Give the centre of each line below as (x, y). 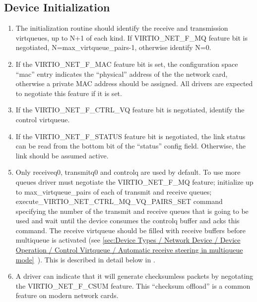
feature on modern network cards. (67, 295)
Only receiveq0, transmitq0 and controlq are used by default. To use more (128, 172)
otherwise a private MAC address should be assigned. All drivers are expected (134, 83)
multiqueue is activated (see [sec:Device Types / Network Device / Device (128, 240)
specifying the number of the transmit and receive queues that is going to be (132, 211)
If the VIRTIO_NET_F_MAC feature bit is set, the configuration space (127, 64)
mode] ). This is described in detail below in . (85, 259)
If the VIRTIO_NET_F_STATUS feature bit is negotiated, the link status (130, 136)
